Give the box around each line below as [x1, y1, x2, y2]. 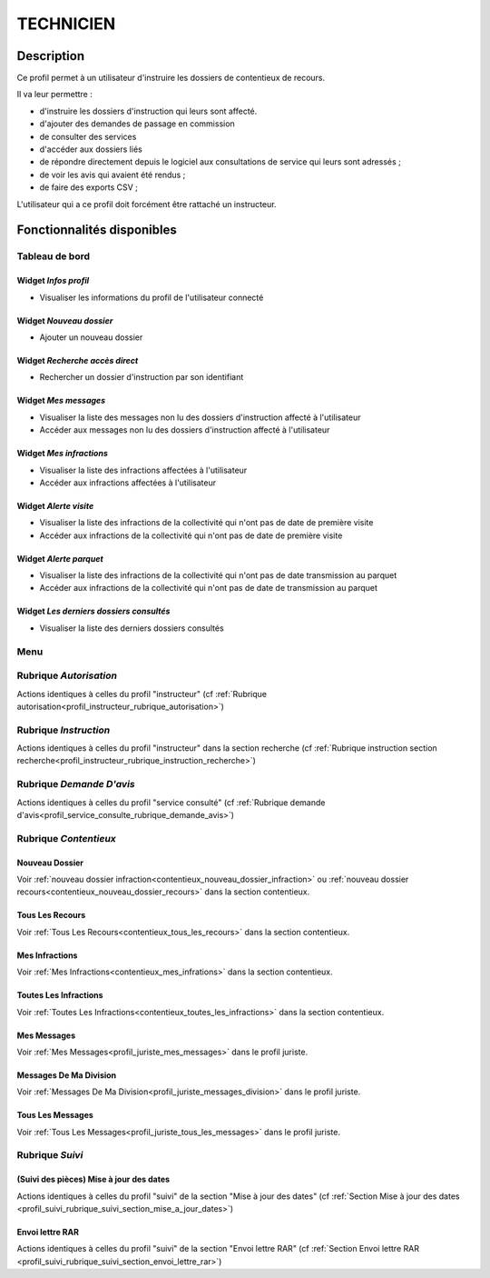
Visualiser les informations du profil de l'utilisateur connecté [39, 292, 264, 303]
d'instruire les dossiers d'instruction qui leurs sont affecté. [39, 105, 258, 116]
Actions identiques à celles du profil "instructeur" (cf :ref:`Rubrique [16, 688, 268, 699]
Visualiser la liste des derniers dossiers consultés [39, 623, 224, 634]
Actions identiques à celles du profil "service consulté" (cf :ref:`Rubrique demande [16, 796, 326, 808]
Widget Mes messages [16, 395, 106, 406]
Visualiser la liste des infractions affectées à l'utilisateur [39, 464, 248, 475]
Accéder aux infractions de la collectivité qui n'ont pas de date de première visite [39, 530, 343, 541]
